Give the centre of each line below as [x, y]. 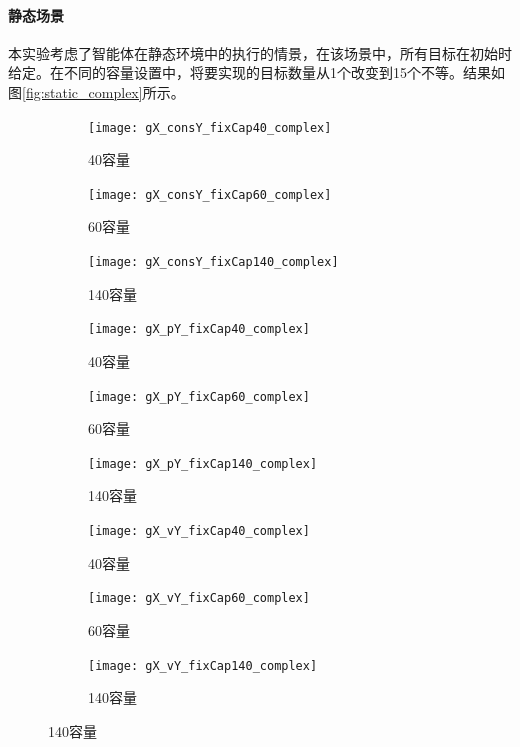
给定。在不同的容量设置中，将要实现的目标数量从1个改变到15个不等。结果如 [256, 72]
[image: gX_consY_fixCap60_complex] [210, 194]
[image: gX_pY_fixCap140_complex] [203, 463]
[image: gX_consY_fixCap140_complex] [213, 262]
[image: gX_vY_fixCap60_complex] [199, 598]
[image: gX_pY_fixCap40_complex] [199, 329]
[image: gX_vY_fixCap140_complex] [203, 665]
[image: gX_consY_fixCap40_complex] [210, 127]
